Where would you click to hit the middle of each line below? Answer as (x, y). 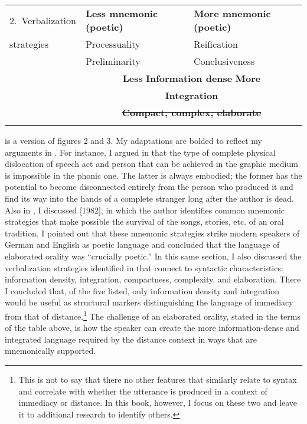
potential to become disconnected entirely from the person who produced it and (149, 187)
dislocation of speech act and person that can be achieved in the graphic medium (151, 164)
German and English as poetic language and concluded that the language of (142, 244)
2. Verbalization (43, 20)
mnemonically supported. (50, 351)
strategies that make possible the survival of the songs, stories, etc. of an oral (144, 221)
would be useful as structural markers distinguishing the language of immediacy (149, 302)
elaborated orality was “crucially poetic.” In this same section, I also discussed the (153, 256)
